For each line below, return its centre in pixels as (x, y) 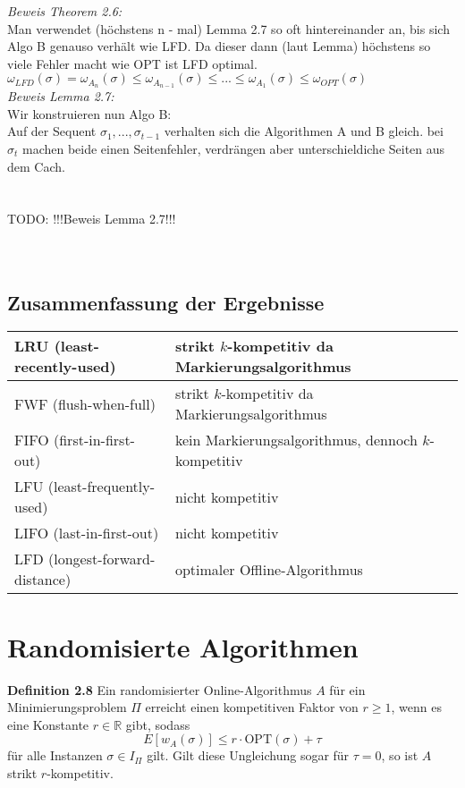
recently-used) (65, 367)
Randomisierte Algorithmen (183, 646)
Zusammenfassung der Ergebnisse (166, 302)
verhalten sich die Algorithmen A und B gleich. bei (304, 131)
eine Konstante (48, 724)
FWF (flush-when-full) (85, 403)
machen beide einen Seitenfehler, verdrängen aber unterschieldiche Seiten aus (233, 149)
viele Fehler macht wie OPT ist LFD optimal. (132, 63)
